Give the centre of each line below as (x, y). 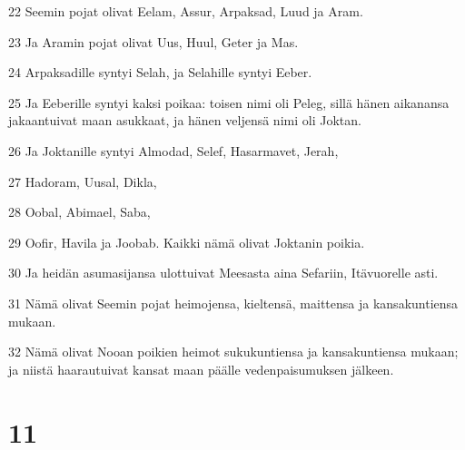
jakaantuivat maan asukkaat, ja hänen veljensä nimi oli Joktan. (185, 120)
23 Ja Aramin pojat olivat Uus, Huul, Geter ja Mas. (153, 41)
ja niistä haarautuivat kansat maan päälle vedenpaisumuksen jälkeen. (201, 369)
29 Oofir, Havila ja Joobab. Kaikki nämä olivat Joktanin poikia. (187, 242)
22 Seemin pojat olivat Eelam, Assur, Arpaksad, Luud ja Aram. (186, 11)
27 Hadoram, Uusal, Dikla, (83, 181)
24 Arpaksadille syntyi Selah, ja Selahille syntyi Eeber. (160, 72)
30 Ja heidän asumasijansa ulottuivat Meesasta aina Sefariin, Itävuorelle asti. (223, 273)
